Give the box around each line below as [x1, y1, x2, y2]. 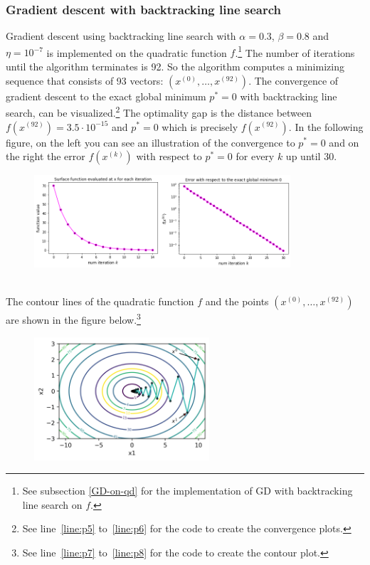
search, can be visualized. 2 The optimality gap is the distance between [6, 103, 312, 120]
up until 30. [285, 149, 337, 164]
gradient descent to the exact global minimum [6, 88, 206, 103]
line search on [22, 497, 83, 512]
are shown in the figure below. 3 [6, 310, 141, 327]
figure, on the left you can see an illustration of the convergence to [6, 134, 295, 149]
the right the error [6, 149, 85, 164]
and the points [205, 294, 269, 309]
